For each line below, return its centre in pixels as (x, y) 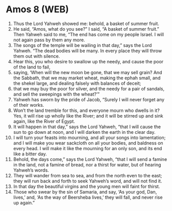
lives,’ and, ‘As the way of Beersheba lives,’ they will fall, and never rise (88, 197)
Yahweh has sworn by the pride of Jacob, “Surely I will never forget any (89, 99)
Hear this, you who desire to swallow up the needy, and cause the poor (88, 61)
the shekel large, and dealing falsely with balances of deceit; (77, 83)
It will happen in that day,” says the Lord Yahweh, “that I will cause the (87, 127)
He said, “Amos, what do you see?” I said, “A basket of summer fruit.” (86, 29)
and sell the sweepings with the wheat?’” (56, 94)
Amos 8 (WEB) (37, 9)
